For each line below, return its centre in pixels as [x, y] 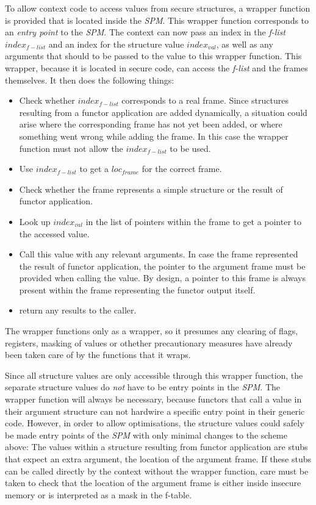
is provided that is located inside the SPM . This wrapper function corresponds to [157, 20]
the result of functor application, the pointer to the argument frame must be [162, 266]
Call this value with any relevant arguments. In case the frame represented [159, 254]
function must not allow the [71, 148]
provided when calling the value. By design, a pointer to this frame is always [163, 278]
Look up [35, 221]
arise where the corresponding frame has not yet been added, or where [151, 124]
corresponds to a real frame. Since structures [205, 100]
